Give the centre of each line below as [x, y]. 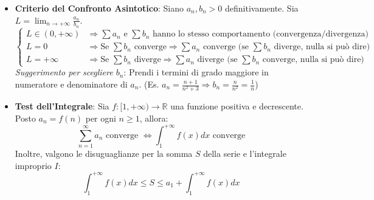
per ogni [101, 118]
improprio [33, 165]
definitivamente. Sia [261, 8]
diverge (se [217, 60]
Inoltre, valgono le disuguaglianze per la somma [104, 153]
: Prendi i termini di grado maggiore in [196, 72]
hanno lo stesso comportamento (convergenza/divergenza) [261, 34]
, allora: [154, 118]
